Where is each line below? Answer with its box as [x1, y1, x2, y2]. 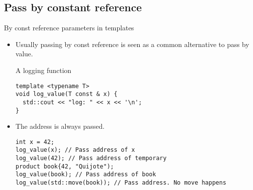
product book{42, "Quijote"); [15, 163, 114, 170]
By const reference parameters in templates [4, 23, 134, 33]
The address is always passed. [15, 121, 105, 131]
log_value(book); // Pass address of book [15, 171, 156, 178]
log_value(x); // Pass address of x [15, 146, 135, 154]
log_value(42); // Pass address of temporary [15, 155, 167, 162]
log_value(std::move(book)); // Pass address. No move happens [15, 179, 227, 187]
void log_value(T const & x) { [15, 91, 118, 98]
